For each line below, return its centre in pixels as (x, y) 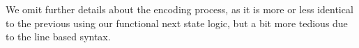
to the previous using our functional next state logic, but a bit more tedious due (177, 23)
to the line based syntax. (58, 37)
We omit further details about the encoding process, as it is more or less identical (179, 9)
